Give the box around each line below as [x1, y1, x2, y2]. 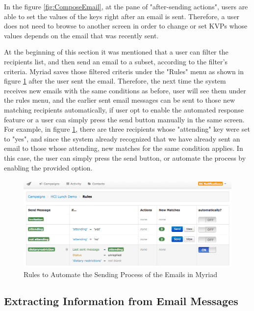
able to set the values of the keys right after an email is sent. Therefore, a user [4, 11, 240, 21]
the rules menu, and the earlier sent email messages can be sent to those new [4, 95, 235, 105]
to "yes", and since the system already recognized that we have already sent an [4, 133, 240, 143]
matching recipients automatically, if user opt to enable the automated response [4, 104, 244, 114]
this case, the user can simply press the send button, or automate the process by [4, 152, 246, 163]
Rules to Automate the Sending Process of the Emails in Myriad [24, 269, 217, 280]
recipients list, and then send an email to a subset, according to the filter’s [4, 56, 228, 66]
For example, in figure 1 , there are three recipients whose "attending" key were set [4, 124, 250, 134]
